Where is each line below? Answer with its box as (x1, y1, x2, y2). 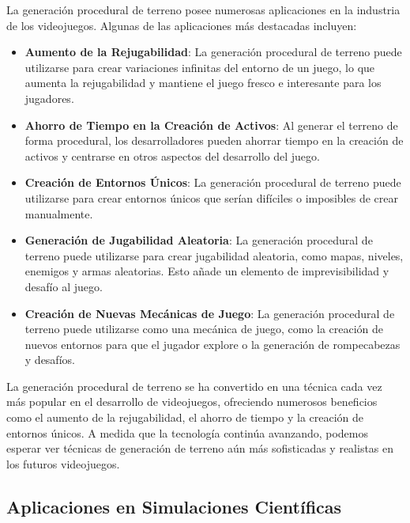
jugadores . (24, 89, 74, 106)
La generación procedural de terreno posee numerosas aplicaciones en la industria (6, 2, 401, 17)
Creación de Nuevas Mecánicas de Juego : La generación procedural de (24, 305, 395, 321)
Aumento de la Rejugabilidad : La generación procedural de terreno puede (24, 44, 402, 60)
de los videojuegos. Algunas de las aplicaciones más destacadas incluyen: (6, 17, 357, 33)
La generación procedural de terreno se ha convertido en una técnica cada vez (6, 377, 382, 394)
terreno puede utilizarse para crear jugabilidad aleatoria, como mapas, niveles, (24, 247, 404, 263)
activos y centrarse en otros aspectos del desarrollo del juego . (24, 147, 320, 164)
